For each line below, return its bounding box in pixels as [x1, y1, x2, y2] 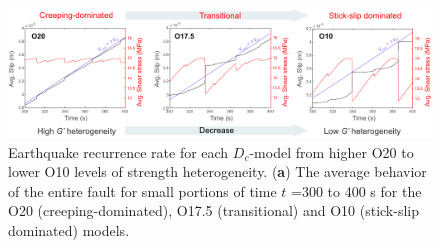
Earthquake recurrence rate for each [8, 141, 229, 162]
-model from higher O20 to [249, 141, 414, 162]
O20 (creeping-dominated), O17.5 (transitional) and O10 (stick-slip [8, 200, 420, 221]
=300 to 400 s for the [291, 180, 422, 201]
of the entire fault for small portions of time [8, 180, 277, 201]
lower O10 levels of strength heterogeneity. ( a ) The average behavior [8, 161, 427, 182]
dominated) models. [8, 219, 130, 240]
